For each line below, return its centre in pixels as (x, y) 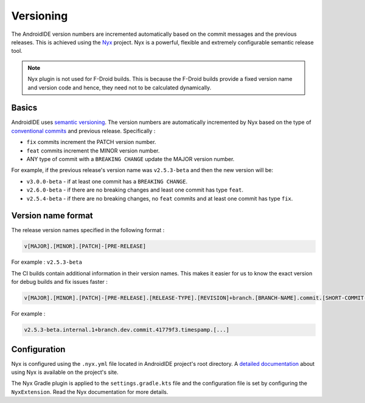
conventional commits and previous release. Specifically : (83, 131)
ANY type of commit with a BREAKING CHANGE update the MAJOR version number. (130, 159)
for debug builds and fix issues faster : (59, 282)
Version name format (52, 216)
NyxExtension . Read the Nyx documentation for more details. (90, 391)
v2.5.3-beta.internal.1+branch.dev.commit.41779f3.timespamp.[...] (127, 330)
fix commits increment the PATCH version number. (91, 142)
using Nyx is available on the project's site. (65, 372)
